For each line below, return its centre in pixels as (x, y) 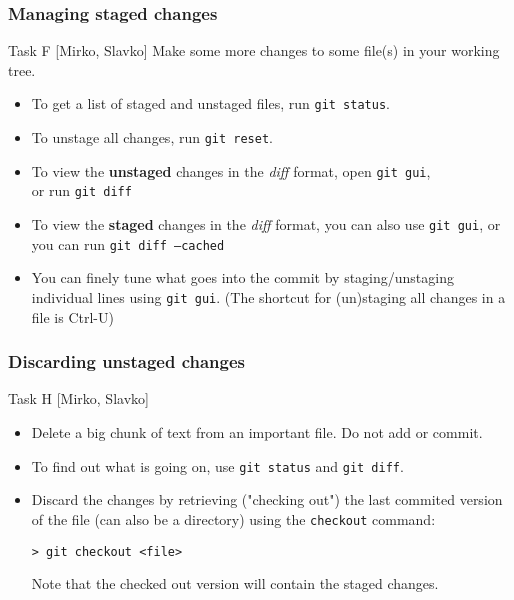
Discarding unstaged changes (127, 361)
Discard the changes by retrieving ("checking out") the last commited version (267, 499)
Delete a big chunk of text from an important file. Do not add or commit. (257, 432)
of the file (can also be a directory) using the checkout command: (233, 518)
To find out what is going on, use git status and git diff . (217, 465)
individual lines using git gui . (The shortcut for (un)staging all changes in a (268, 296)
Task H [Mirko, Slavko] (78, 398)
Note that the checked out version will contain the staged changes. (235, 583)
